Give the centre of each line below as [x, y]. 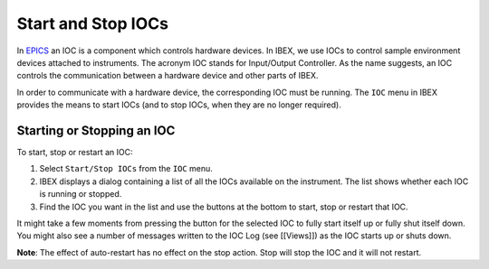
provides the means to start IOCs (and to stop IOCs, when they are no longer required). [179, 105]
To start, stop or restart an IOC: [75, 153]
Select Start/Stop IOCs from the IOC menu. [126, 169]
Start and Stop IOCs [93, 23]
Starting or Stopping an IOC [96, 130]
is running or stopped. [81, 194]
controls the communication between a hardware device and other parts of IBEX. [168, 76]
